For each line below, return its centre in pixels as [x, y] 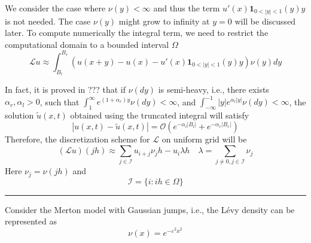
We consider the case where [55, 8]
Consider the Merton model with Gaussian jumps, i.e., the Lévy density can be [150, 209]
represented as [31, 221]
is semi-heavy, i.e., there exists [214, 89]
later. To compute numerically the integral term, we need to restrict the [137, 33]
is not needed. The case [48, 21]
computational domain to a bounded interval [87, 44]
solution [19, 115]
